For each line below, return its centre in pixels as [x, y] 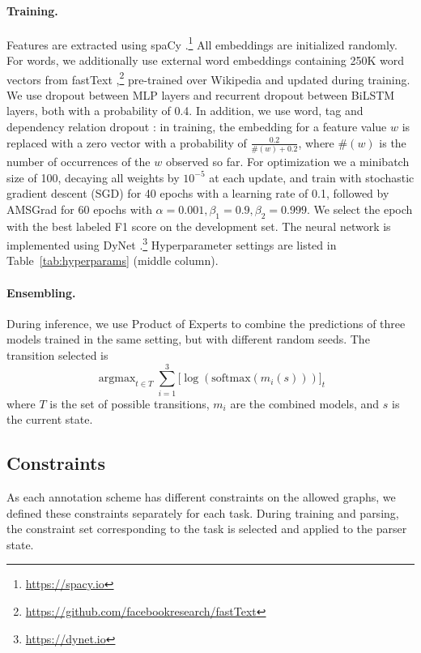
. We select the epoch [359, 209]
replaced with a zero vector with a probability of [127, 142]
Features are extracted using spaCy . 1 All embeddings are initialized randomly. [202, 43]
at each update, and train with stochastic [312, 177]
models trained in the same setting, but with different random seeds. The [188, 339]
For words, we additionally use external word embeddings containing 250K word [206, 60]
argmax [117, 379]
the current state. [50, 419]
